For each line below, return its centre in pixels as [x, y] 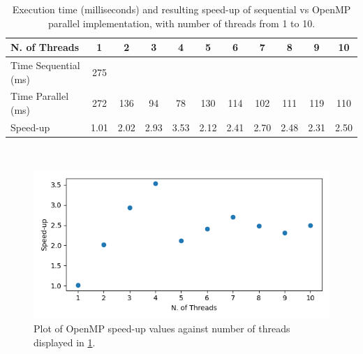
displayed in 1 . [65, 342]
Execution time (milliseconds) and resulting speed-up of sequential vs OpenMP [181, 9]
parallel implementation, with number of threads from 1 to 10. [181, 23]
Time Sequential [45, 65]
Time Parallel [40, 96]
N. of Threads [45, 47]
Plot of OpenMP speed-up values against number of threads [162, 329]
